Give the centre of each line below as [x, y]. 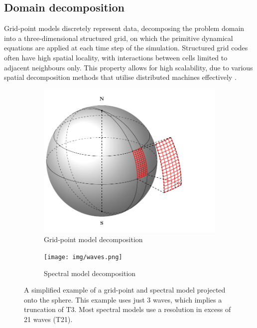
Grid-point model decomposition [93, 239]
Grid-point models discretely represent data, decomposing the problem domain [124, 28]
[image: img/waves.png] [83, 257]
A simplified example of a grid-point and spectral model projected [125, 290]
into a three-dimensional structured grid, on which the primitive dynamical [119, 38]
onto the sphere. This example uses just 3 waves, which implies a [123, 299]
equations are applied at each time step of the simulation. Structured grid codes [126, 48]
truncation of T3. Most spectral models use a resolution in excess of [128, 309]
